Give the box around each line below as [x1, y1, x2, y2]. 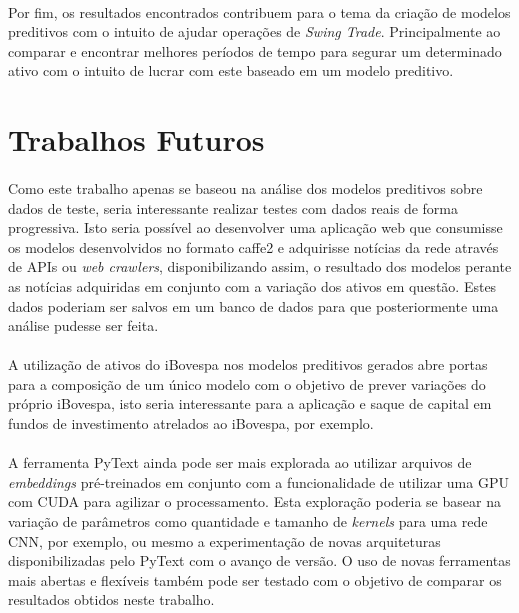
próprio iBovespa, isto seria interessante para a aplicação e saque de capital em [8, 393, 492, 414]
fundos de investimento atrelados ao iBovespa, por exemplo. [8, 413, 374, 434]
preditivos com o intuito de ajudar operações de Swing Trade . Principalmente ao [8, 21, 501, 42]
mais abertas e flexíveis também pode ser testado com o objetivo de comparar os [8, 569, 502, 590]
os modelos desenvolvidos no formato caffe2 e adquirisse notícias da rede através [8, 236, 499, 257]
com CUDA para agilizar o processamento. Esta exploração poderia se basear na [8, 491, 501, 512]
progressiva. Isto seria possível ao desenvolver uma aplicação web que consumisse [8, 217, 503, 238]
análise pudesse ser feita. [8, 315, 159, 336]
